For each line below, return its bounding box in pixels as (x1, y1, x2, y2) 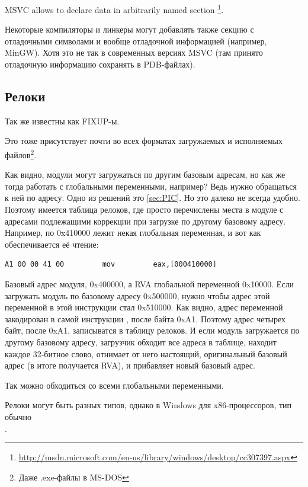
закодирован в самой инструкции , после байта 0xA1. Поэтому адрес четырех (5, 312, 285, 325)
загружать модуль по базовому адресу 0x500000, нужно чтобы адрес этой (5, 289, 270, 302)
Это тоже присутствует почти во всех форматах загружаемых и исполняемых (5, 134, 283, 147)
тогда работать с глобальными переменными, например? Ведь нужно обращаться (5, 180, 297, 192)
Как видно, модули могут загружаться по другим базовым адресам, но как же (5, 168, 285, 181)
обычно (5, 410, 32, 422)
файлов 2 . (5, 147, 37, 161)
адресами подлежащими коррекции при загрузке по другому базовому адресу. (5, 214, 286, 227)
